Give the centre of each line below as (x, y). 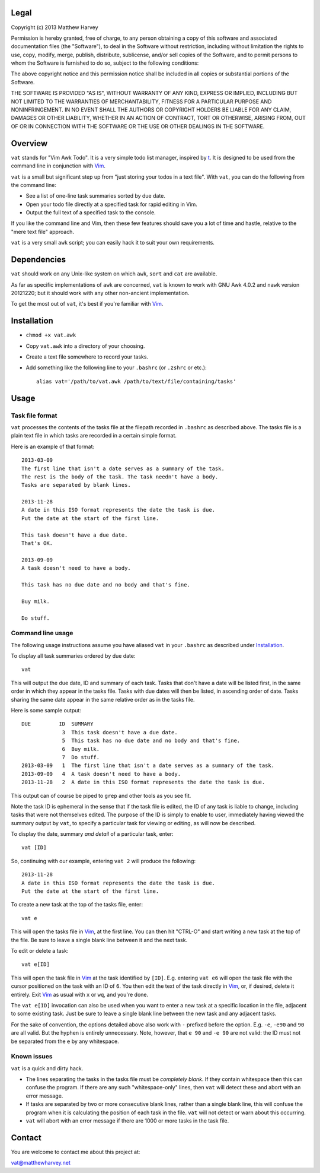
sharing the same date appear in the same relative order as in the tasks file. (103, 699)
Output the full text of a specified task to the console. (91, 213)
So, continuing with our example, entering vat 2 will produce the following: (103, 861)
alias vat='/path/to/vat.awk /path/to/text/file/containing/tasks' (136, 381)
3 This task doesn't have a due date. (120, 732)
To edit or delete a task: (40, 951)
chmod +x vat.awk (51, 335)
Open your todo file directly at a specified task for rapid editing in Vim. (112, 204)
